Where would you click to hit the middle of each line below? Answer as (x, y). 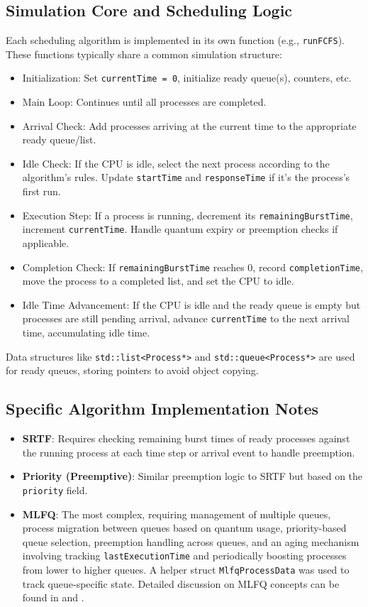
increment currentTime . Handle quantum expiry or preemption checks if (180, 229)
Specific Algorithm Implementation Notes (162, 409)
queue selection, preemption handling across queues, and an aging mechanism (191, 541)
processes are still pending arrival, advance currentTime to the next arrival (186, 318)
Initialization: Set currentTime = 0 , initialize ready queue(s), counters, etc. (187, 78)
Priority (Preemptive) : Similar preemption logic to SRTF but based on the (193, 476)
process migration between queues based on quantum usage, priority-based (184, 528)
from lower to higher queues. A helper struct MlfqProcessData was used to (186, 570)
